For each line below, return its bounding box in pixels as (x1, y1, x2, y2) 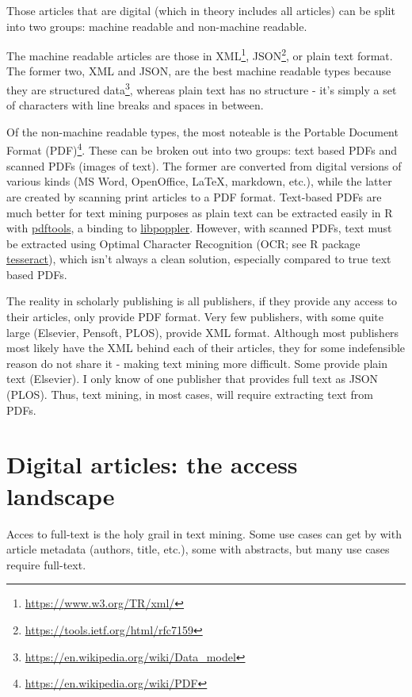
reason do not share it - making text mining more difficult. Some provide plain (6, 354, 387, 371)
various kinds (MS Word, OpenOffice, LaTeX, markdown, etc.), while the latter (6, 173, 392, 190)
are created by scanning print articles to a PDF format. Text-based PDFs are (6, 188, 382, 205)
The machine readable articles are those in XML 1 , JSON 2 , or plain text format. (6, 45, 393, 63)
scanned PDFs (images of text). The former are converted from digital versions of (6, 157, 402, 174)
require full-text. (6, 556, 86, 573)
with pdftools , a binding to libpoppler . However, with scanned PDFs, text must (6, 220, 392, 236)
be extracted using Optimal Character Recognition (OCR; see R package (6, 235, 360, 251)
